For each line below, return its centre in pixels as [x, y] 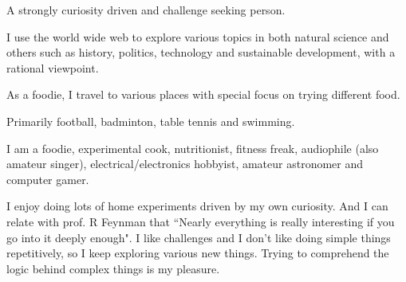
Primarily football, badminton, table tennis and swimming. [151, 121]
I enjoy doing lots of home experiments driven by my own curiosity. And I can [197, 206]
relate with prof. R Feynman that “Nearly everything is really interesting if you [201, 221]
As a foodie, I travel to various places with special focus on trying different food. [203, 94]
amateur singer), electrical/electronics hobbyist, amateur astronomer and [185, 164]
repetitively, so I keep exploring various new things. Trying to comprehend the [198, 253]
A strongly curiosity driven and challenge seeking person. [146, 10]
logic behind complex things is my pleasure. [113, 268]
